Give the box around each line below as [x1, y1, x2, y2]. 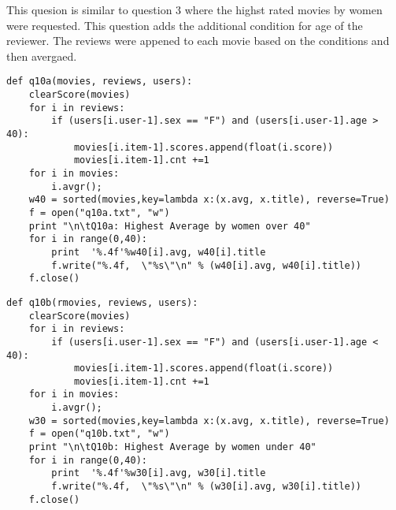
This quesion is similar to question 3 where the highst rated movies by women [6, 2, 383, 17]
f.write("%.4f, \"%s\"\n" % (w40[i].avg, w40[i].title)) [51, 259, 362, 271]
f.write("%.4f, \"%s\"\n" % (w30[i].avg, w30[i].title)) [51, 481, 362, 493]
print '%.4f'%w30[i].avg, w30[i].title [51, 467, 266, 479]
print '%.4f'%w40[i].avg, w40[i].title [51, 246, 266, 258]
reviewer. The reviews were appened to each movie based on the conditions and [6, 32, 390, 49]
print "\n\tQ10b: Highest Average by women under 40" [28, 441, 316, 453]
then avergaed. [6, 47, 77, 64]
